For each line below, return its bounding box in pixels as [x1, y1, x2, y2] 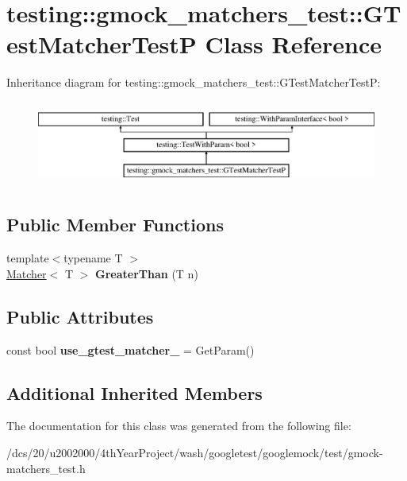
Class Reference [205, 28, 382, 60]
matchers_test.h [6, 460, 86, 476]
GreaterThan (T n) [95, 265, 198, 281]
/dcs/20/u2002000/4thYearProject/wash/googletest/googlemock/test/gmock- [6, 444, 383, 461]
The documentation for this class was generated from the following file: [6, 417, 351, 434]
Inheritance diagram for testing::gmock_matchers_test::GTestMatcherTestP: [6, 74, 381, 91]
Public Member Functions [6, 212, 224, 237]
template [6, 250, 49, 266]
